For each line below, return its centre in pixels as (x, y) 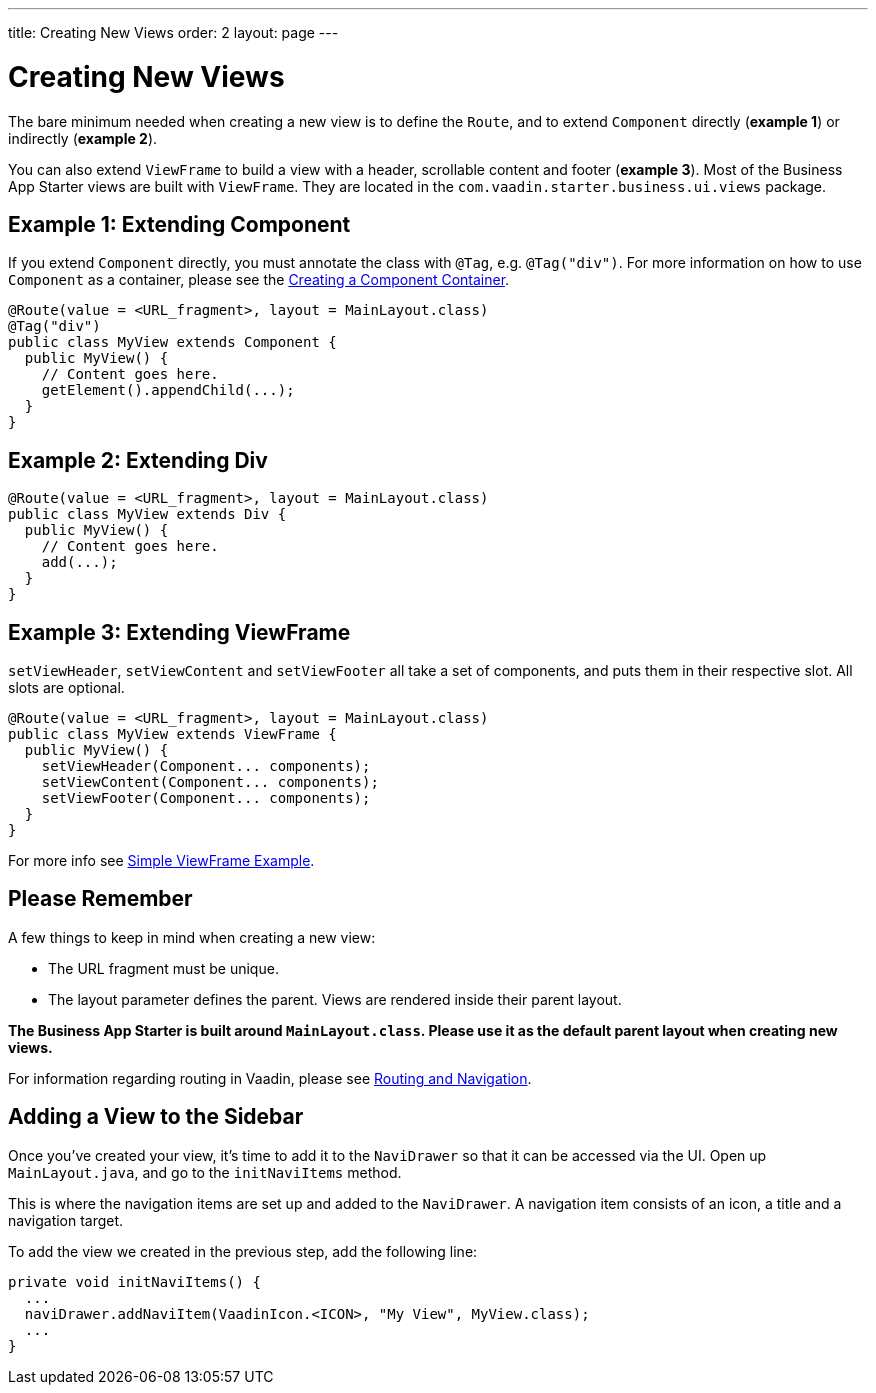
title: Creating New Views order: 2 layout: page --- (173, 32)
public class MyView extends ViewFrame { (172, 734)
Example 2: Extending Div (138, 460)
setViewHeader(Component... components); (206, 766)
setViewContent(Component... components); (210, 782)
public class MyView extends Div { (147, 514)
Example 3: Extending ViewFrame (179, 632)
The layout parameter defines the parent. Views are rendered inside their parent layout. (335, 999)
